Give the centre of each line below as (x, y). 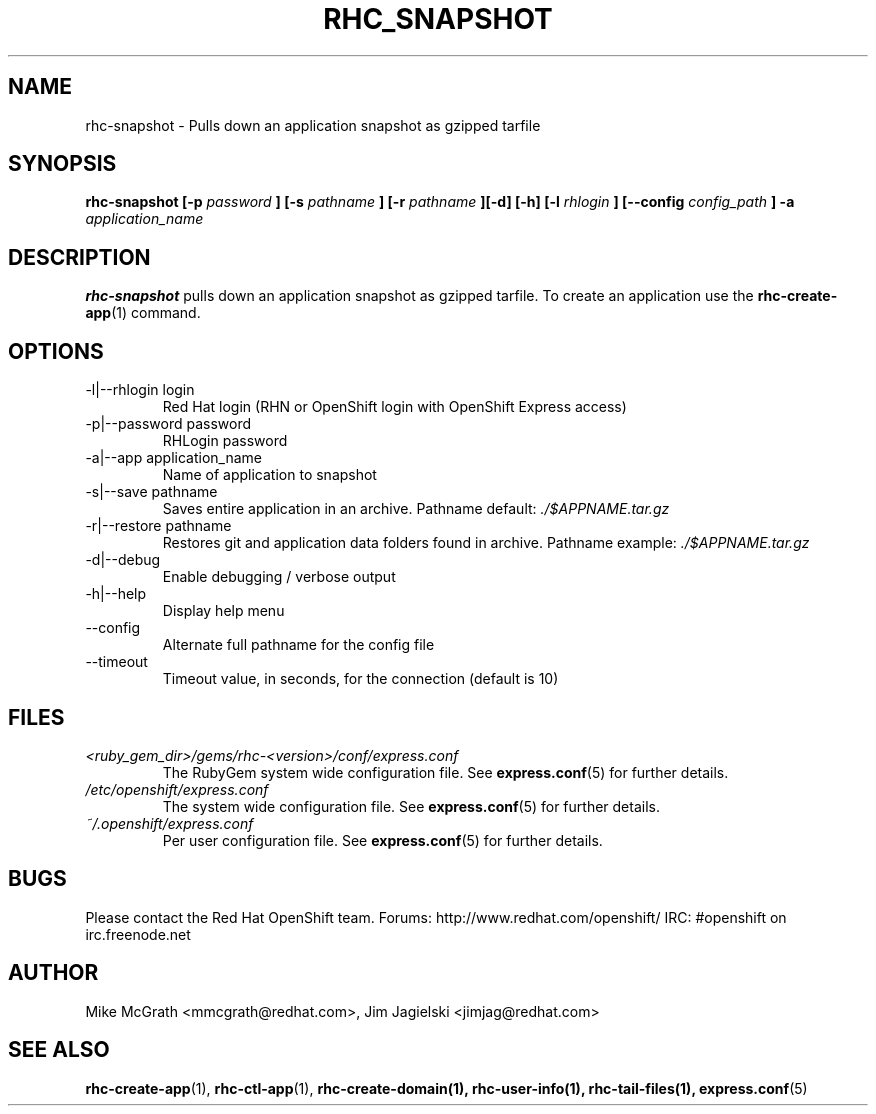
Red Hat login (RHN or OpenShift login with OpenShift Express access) (394, 407)
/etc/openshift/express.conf (177, 789)
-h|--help (116, 594)
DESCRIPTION (79, 257)
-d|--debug (123, 560)
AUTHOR (53, 973)
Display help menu (223, 611)
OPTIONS (56, 351)
